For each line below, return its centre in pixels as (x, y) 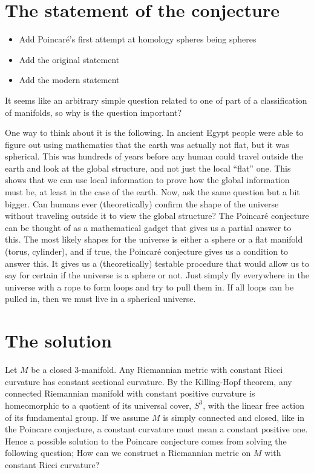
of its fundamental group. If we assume (77, 417)
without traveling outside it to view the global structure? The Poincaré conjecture (157, 216)
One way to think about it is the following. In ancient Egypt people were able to (154, 133)
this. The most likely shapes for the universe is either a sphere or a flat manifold (154, 239)
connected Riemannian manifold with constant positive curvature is (130, 393)
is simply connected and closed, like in (234, 417)
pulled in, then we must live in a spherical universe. (100, 299)
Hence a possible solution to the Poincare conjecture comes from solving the (146, 441)
